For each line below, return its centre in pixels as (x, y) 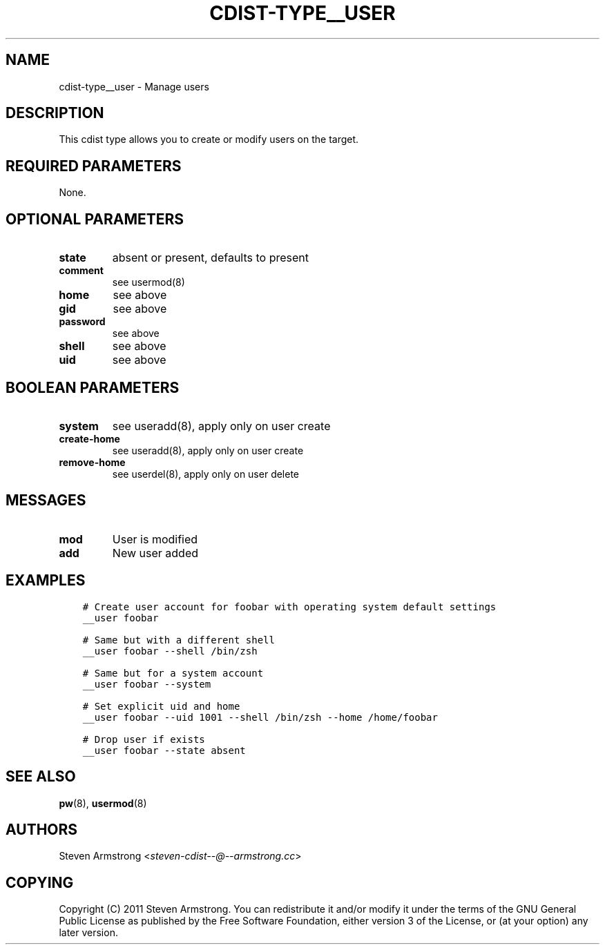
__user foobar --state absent (164, 750)
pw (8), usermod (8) (103, 803)
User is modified (155, 539)
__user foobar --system (147, 684)
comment (81, 271)
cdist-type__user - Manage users (134, 86)
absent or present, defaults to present (210, 258)
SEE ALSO (41, 777)
